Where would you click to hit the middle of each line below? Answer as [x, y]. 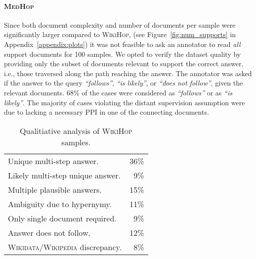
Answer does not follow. [49, 232]
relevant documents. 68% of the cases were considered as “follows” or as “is [118, 92]
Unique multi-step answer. [53, 161]
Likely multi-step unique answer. [64, 175]
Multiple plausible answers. [55, 189]
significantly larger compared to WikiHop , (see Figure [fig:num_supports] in [120, 34]
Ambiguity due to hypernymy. [60, 204]
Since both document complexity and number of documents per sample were [120, 24]
